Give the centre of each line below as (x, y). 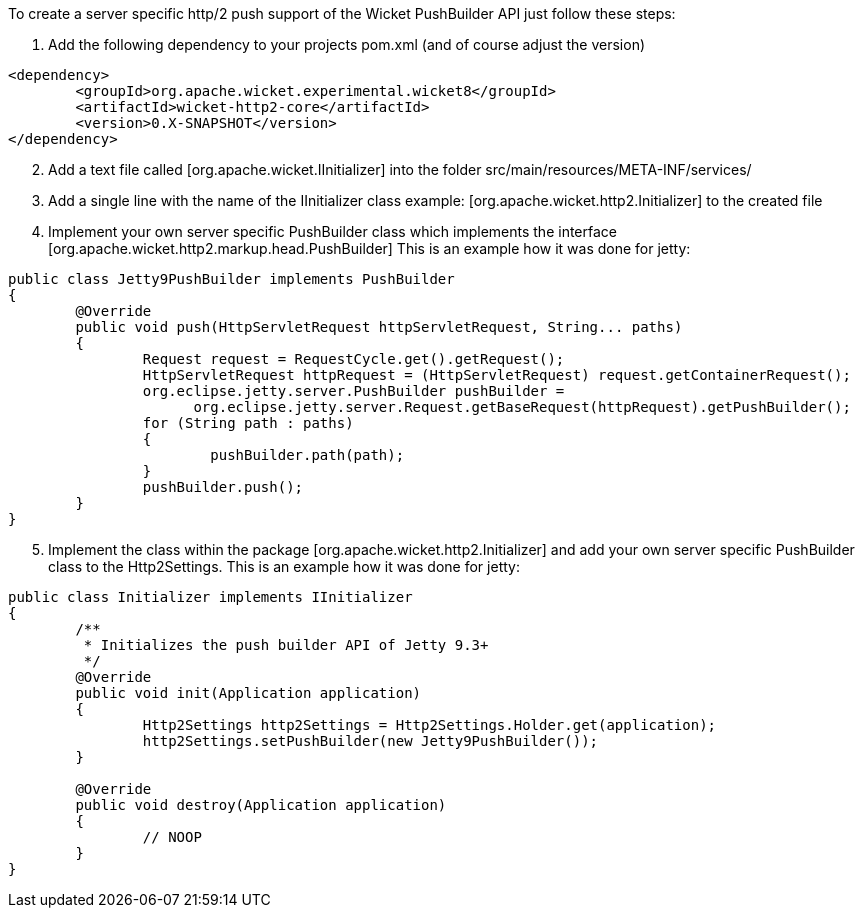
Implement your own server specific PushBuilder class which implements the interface (332, 231)
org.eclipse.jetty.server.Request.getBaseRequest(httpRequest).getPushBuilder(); (522, 407)
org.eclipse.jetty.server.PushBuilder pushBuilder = (353, 391)
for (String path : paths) (248, 423)
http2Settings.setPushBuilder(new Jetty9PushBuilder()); (370, 741)
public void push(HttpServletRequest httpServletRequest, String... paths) (379, 327)
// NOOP (172, 837)
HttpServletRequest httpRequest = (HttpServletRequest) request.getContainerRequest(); (496, 375)
